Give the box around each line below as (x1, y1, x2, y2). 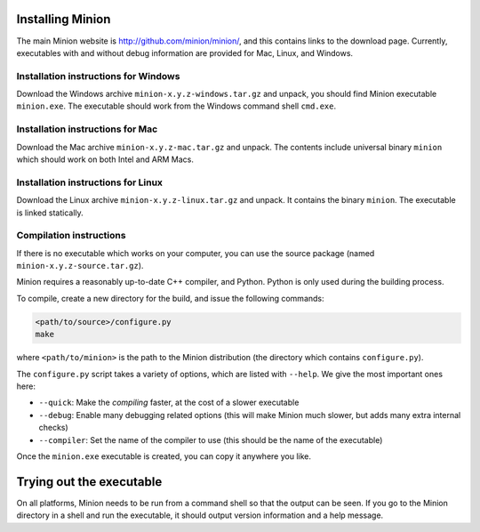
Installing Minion (16, 12, 111, 27)
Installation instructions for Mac (16, 123, 158, 135)
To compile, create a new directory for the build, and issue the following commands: (16, 293, 324, 303)
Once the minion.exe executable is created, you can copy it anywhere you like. (16, 450, 311, 462)
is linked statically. (16, 207, 84, 218)
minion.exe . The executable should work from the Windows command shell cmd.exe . (16, 101, 337, 111)
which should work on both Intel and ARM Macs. (16, 154, 195, 165)
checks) (38, 423, 68, 433)
